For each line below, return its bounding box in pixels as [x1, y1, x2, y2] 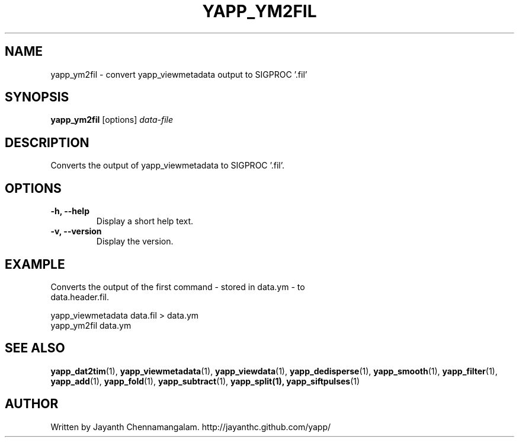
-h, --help [50, 206, 89, 217]
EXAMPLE [5, 256, 65, 272]
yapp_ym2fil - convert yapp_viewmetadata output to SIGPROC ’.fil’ [50, 69, 307, 80]
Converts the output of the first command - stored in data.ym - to [50, 281, 305, 292]
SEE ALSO [5, 341, 65, 356]
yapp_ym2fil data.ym [50, 320, 132, 330]
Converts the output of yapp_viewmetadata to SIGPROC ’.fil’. [50, 160, 285, 171]
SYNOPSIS [5, 90, 69, 105]
